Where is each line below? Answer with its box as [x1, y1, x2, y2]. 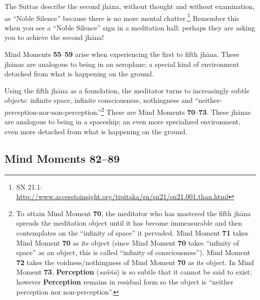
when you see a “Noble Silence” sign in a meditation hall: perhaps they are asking [4, 22, 256, 32]
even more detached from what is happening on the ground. [4, 126, 188, 136]
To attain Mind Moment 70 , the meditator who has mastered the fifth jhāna [16, 208, 251, 218]
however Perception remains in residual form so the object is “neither [16, 276, 234, 287]
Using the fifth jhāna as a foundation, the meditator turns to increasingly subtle [4, 85, 250, 95]
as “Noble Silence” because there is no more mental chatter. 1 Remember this [4, 11, 239, 23]
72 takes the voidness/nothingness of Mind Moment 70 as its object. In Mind [16, 257, 254, 267]
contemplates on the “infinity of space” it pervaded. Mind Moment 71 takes [16, 228, 249, 238]
